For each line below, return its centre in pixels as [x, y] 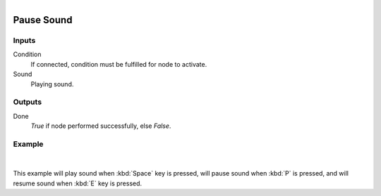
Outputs [28, 102]
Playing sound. [52, 84]
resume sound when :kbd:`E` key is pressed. [78, 183]
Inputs [24, 40]
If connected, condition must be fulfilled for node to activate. [119, 64]
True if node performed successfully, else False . [101, 126]
